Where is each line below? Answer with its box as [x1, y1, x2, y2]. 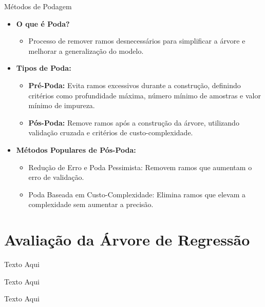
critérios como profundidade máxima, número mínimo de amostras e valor [28, 90, 261, 100]
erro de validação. [28, 172, 84, 182]
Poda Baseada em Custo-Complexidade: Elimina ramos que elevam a [28, 189, 245, 199]
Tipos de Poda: [16, 63, 71, 73]
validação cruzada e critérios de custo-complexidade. [28, 127, 193, 138]
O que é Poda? [16, 18, 70, 29]
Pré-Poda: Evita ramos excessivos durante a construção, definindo [28, 79, 241, 90]
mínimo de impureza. [28, 100, 95, 111]
